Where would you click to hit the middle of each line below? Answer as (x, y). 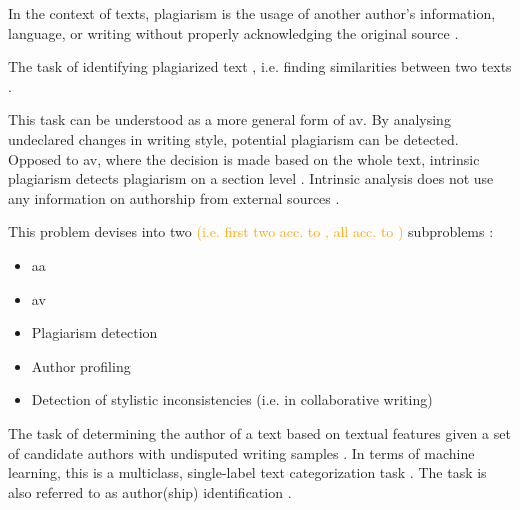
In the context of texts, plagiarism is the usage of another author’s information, (252, 13)
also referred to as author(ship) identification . (150, 491)
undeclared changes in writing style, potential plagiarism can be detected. (233, 138)
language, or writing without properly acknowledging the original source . (233, 32)
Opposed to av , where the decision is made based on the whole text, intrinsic (244, 158)
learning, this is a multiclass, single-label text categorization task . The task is (247, 472)
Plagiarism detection (94, 332)
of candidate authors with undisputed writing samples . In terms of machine (241, 452)
